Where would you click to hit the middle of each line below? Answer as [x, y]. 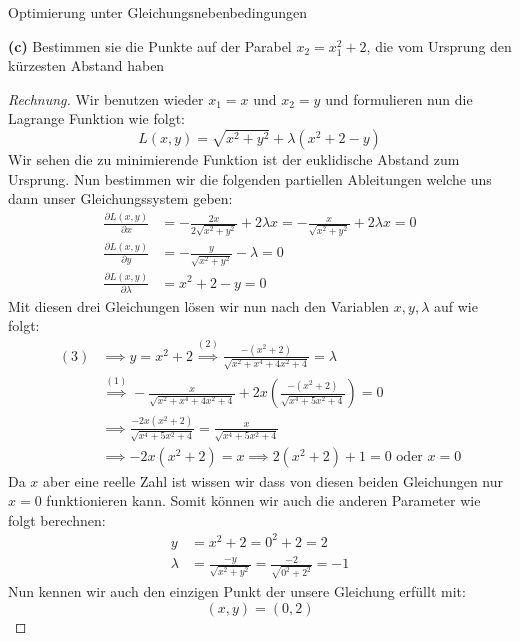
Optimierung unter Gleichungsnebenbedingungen [157, 12]
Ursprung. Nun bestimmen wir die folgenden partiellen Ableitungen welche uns [250, 178]
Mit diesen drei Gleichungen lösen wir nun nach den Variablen [199, 305]
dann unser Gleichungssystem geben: [120, 198]
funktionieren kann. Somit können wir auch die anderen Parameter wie [263, 500]
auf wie [455, 305]
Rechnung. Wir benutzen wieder [106, 98]
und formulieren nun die [399, 98]
